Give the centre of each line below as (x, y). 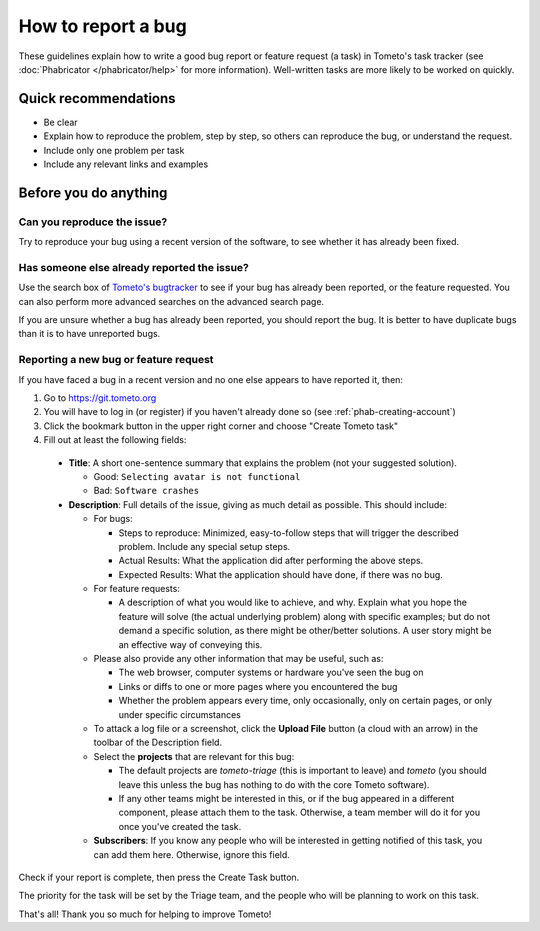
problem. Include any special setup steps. (204, 546)
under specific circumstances (180, 714)
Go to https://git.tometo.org (100, 398)
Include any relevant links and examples (126, 164)
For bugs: (113, 519)
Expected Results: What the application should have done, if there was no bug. (281, 574)
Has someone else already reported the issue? (133, 267)
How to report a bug (102, 26)
